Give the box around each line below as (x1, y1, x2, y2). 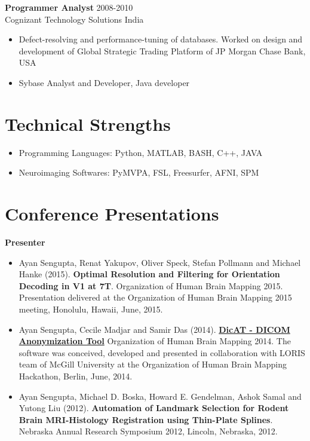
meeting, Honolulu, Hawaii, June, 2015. (19, 302, 163, 315)
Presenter (5, 236, 45, 248)
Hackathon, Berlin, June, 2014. (19, 369, 133, 382)
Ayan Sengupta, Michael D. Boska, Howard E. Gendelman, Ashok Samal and (19, 390, 302, 402)
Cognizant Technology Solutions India (5, 13, 144, 25)
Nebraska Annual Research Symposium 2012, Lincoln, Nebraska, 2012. (19, 425, 278, 437)
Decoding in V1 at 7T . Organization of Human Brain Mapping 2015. (19, 279, 283, 292)
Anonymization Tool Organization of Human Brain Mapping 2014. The (19, 335, 291, 347)
